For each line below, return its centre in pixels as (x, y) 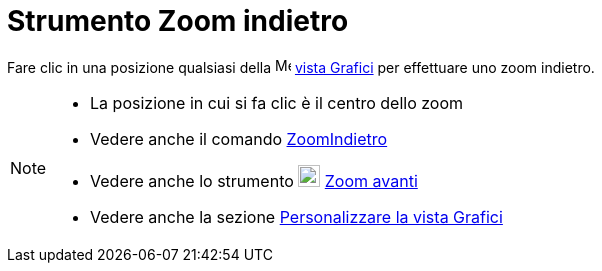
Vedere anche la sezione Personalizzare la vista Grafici (296, 216)
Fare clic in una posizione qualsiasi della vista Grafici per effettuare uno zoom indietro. (301, 67)
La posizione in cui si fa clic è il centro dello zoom (277, 102)
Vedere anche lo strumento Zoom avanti (254, 180)
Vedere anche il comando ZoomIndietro (239, 138)
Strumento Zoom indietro (178, 21)
